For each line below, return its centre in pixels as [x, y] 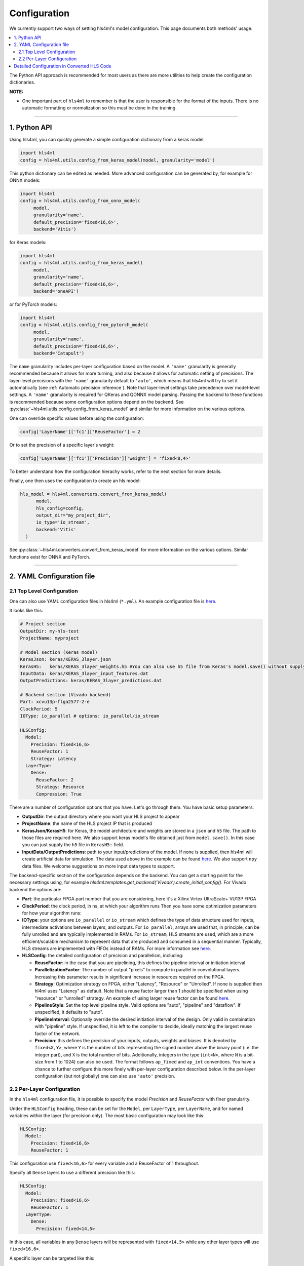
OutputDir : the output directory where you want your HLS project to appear [101, 816]
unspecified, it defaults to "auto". [69, 1012]
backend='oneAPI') [56, 291]
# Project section [43, 624]
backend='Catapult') [59, 353]
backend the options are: [35, 889]
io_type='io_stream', [63, 522]
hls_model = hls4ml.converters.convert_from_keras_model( [93, 494]
